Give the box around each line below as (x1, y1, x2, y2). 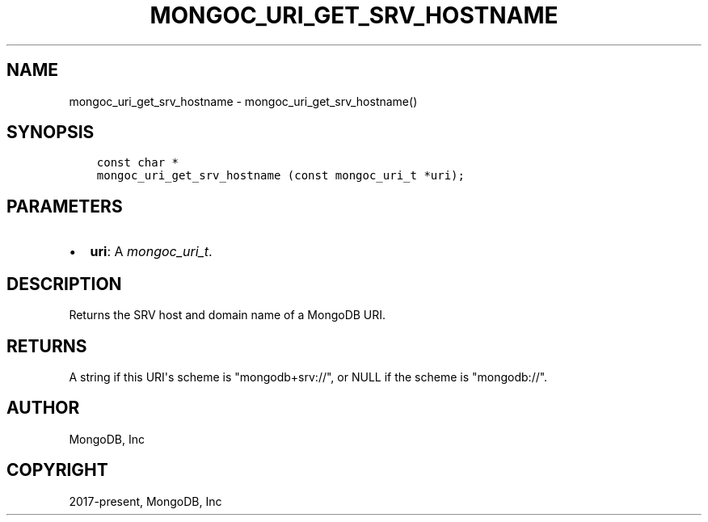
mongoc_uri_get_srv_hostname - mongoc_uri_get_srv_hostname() (69, 94, 418, 108)
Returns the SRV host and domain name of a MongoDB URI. (69, 308, 386, 322)
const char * (96, 156, 179, 170)
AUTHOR (6, 398, 80, 419)
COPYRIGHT (6, 460, 108, 481)
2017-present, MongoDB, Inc (69, 494, 222, 508)
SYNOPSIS (6, 122, 95, 143)
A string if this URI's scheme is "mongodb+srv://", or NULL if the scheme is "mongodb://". (69, 369, 548, 384)
